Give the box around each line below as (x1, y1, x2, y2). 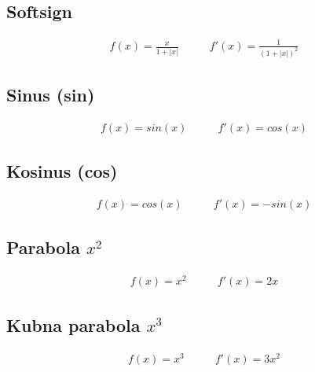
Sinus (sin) (6, 83, 95, 107)
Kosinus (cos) (6, 159, 118, 183)
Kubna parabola (6, 312, 141, 337)
